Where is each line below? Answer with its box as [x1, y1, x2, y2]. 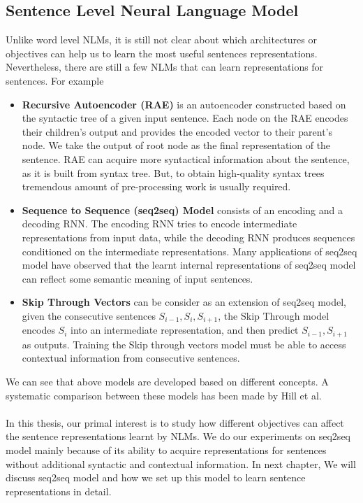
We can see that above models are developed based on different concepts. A [6, 374, 329, 388]
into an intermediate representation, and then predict [71, 323, 299, 337]
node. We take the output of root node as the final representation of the [22, 138, 331, 153]
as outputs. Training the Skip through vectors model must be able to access [22, 336, 346, 351]
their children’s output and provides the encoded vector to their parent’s [22, 124, 333, 139]
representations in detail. [6, 483, 112, 498]
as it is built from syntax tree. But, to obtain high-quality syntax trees [22, 165, 325, 180]
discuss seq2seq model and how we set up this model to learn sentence [6, 470, 306, 485]
